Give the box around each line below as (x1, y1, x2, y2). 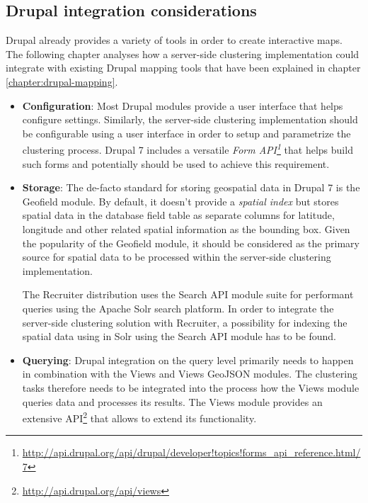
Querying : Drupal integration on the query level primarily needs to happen (22, 352, 354, 367)
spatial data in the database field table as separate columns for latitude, (22, 208, 335, 222)
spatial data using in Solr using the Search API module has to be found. (22, 329, 336, 344)
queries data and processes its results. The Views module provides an (22, 394, 323, 409)
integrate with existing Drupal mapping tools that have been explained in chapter (6, 60, 361, 75)
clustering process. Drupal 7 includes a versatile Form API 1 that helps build (22, 140, 353, 157)
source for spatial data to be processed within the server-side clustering (22, 249, 331, 264)
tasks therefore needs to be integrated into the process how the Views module (22, 380, 360, 395)
